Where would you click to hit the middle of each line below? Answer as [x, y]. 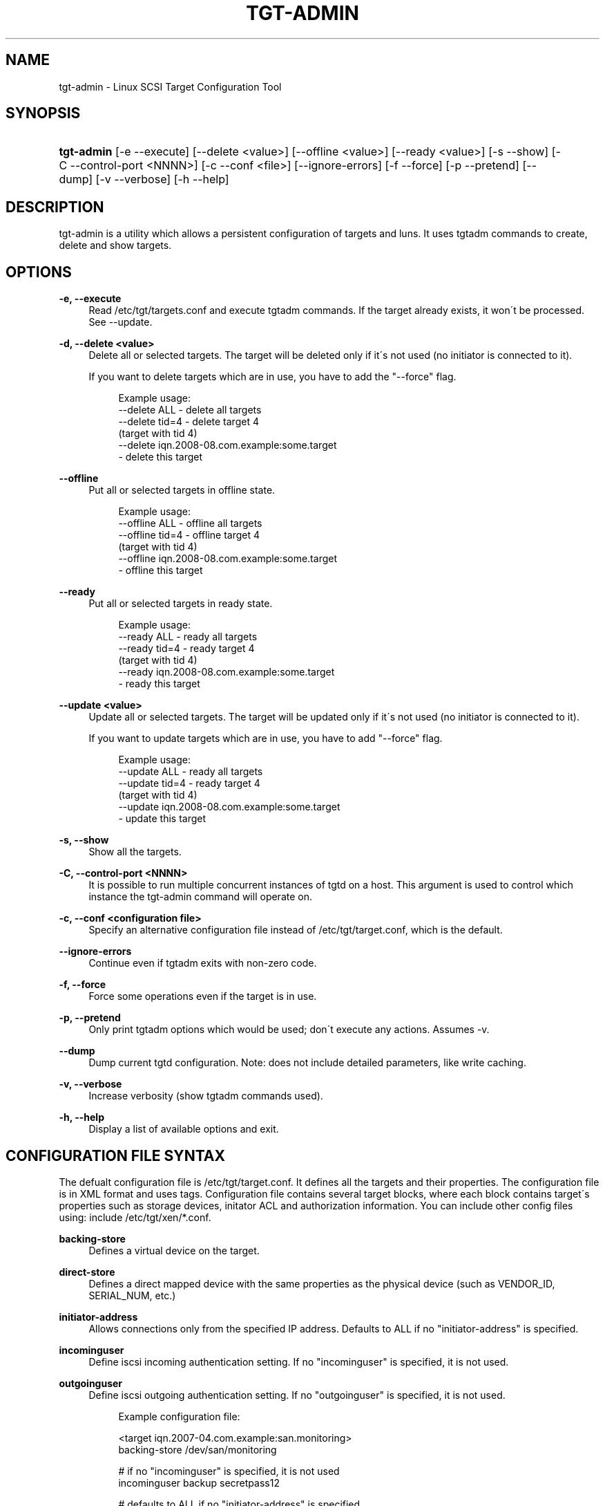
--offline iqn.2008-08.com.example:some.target [228, 559]
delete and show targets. [115, 245]
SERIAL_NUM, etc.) [132, 1295]
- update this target [162, 819]
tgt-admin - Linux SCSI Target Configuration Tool [170, 86]
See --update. [121, 322]
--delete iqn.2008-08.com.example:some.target [228, 445]
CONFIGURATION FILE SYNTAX [116, 1155]
